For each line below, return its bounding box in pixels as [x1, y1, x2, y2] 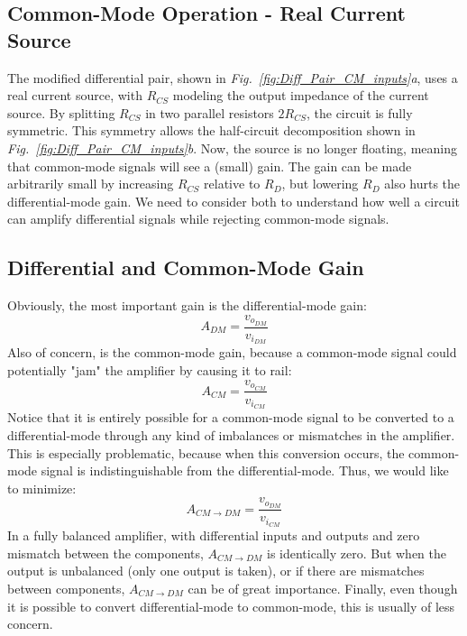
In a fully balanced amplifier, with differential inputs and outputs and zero [7, 526, 420, 545]
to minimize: [7, 478, 77, 497]
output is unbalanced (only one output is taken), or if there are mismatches [7, 561, 425, 580]
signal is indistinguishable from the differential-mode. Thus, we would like [41, 461, 449, 480]
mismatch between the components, [7, 543, 204, 562]
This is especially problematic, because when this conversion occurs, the [7, 443, 405, 462]
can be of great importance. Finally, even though [188, 578, 458, 597]
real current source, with [7, 86, 142, 105]
